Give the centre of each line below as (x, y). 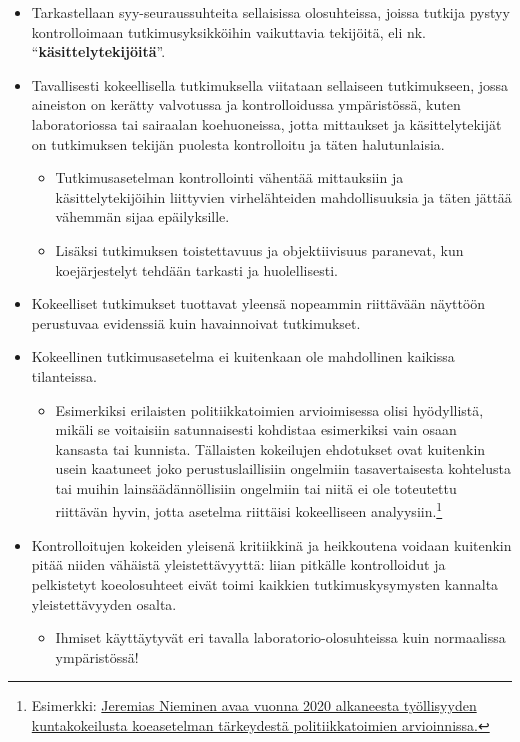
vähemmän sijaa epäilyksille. (142, 216)
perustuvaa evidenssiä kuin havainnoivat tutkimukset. (196, 322)
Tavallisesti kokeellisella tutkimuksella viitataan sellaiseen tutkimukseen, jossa (270, 84)
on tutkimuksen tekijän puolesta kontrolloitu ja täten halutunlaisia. (238, 143)
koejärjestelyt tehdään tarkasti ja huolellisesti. (196, 269)
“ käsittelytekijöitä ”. (98, 51)
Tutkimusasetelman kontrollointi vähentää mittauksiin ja (229, 177)
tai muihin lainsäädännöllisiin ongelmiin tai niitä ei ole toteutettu (256, 487)
